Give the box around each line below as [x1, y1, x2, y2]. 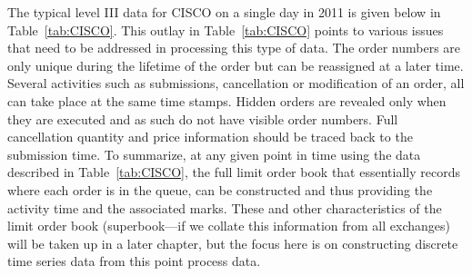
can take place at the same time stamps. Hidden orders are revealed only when [7, 91, 447, 110]
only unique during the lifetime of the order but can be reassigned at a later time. [7, 55, 464, 74]
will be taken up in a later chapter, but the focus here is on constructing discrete [7, 233, 458, 252]
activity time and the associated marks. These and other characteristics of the [7, 198, 442, 217]
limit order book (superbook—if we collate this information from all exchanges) [7, 216, 450, 235]
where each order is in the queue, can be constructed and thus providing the [7, 180, 433, 199]
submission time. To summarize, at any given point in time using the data [7, 144, 421, 163]
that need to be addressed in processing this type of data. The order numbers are [7, 38, 461, 57]
